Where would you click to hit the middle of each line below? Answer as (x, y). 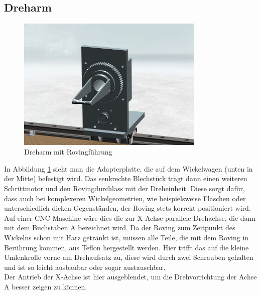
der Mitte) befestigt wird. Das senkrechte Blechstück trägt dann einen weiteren (126, 178)
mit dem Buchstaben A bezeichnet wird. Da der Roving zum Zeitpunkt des (120, 228)
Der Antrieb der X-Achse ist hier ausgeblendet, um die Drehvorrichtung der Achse (130, 277)
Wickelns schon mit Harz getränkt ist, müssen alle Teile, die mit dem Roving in (126, 238)
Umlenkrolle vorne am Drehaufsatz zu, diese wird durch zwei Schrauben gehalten (129, 257)
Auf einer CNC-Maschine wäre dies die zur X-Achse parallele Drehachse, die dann (130, 217)
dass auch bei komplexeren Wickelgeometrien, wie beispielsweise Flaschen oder (125, 198)
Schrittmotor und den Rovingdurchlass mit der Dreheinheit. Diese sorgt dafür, (124, 188)
